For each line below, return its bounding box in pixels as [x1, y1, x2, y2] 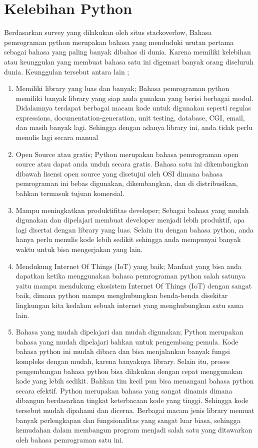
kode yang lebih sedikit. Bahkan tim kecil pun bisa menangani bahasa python [15, 375, 254, 386]
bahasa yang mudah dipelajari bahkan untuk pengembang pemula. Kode [15, 336, 238, 346]
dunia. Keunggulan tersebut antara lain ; [4, 66, 129, 76]
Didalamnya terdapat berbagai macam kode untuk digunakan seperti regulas [15, 102, 251, 113]
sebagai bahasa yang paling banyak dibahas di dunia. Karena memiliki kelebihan [4, 46, 251, 57]
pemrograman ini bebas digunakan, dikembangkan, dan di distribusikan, [15, 178, 238, 188]
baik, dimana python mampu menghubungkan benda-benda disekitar [15, 290, 228, 300]
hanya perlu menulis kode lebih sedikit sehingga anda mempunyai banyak [15, 234, 241, 244]
